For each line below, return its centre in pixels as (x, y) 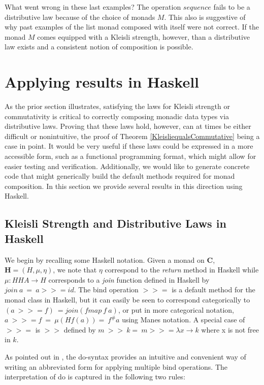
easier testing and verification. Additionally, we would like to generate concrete (127, 166)
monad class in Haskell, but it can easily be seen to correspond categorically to (127, 299)
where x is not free (230, 329)
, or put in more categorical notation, (176, 309)
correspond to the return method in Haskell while (182, 270)
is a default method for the (213, 290)
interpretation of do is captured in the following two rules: (95, 377)
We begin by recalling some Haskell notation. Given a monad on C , (110, 259)
